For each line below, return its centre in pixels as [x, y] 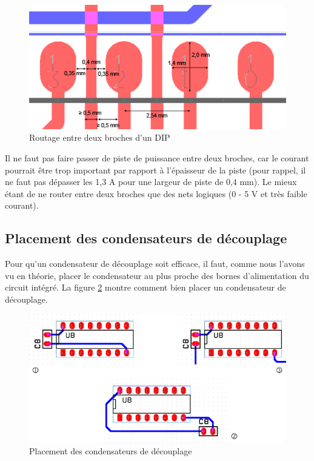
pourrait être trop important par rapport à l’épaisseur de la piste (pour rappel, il [155, 170]
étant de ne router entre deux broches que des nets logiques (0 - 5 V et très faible [156, 193]
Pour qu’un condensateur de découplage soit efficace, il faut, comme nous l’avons [155, 264]
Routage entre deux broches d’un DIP [100, 137]
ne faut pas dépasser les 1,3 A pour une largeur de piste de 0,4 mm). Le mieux [151, 182]
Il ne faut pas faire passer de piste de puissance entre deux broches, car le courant [157, 157]
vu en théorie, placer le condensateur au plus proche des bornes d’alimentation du [157, 275]
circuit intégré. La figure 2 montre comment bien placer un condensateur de [145, 287]
